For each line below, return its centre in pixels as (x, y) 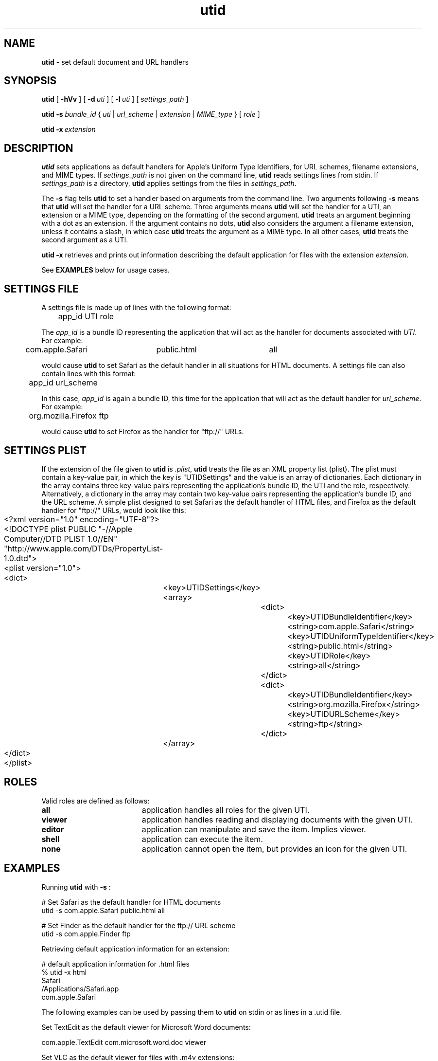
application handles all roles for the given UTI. (226, 810)
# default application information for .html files (115, 964)
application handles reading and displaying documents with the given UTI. (277, 819)
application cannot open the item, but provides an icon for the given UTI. (274, 849)
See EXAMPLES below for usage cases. (105, 270)
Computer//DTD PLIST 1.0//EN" (61, 539)
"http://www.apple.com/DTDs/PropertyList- (84, 548)
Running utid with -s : (76, 887)
